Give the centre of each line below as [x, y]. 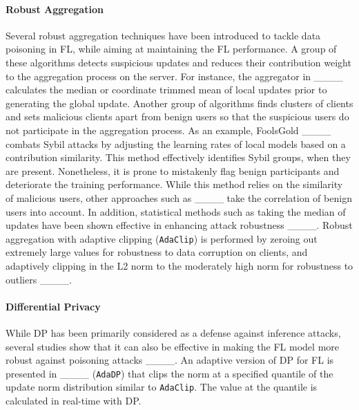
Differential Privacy [53, 306]
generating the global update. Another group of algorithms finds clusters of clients [179, 103]
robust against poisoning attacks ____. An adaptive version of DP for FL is [170, 360]
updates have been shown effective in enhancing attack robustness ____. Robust [179, 225]
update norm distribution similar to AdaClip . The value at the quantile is [162, 387]
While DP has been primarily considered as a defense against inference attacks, [173, 332]
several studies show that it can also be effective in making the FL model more [172, 346]
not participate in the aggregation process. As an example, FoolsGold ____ [168, 130]
